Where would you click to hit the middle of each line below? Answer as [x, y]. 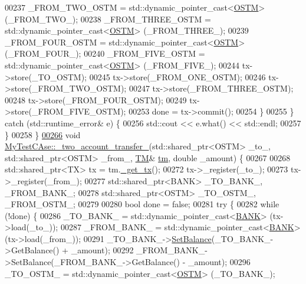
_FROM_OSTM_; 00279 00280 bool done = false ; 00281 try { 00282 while [142, 204]
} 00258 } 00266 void [43, 134]
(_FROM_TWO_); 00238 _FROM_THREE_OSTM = [108, 19]
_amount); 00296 [219, 262]
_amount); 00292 [102, 250]
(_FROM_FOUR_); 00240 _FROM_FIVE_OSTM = [105, 53]
